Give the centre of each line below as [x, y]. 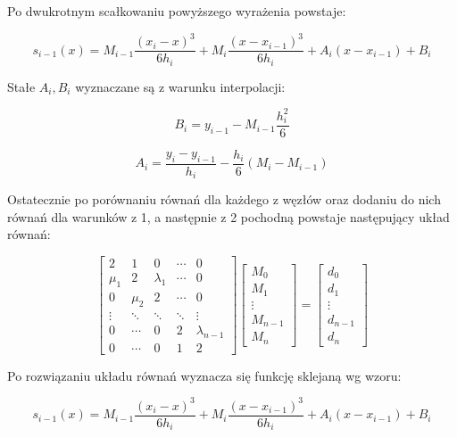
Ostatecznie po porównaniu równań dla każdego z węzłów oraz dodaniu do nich [224, 199]
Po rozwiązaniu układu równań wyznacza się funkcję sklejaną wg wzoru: [204, 375]
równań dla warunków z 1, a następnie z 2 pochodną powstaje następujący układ [228, 216]
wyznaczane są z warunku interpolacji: [180, 86]
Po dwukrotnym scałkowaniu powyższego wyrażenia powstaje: [177, 11]
